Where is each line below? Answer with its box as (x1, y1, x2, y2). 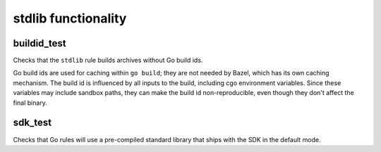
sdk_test (13, 117, 52, 129)
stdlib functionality (13, 11, 127, 26)
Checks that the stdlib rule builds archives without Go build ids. (13, 56, 203, 65)
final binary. (13, 99, 47, 107)
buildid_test (13, 37, 66, 49)
